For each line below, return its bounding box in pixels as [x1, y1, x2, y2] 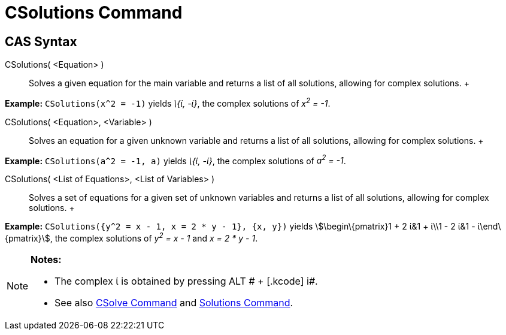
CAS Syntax [5, 34, 77, 49]
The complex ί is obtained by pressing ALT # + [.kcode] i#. [54, 275, 318, 288]
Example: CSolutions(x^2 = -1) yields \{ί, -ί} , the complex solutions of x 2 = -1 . [5, 96, 331, 108]
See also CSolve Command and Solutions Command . [54, 297, 293, 309]
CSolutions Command [5, 2, 183, 23]
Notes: [31, 253, 62, 266]
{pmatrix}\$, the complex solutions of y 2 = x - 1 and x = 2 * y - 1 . [5, 231, 258, 244]
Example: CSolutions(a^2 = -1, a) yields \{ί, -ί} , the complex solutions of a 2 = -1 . [5, 153, 346, 166]
